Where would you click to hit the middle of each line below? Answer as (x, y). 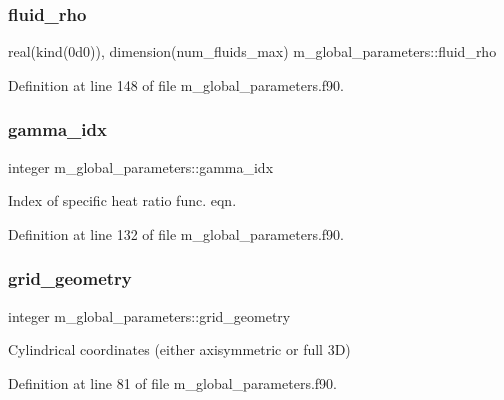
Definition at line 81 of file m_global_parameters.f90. (172, 382)
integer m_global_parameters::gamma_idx (141, 166)
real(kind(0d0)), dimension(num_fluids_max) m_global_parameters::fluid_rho (252, 51)
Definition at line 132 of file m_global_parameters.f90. (176, 233)
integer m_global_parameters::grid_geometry (149, 315)
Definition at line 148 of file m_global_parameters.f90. (176, 84)
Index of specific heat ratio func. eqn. (122, 200)
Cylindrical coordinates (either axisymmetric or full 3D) (179, 349)
